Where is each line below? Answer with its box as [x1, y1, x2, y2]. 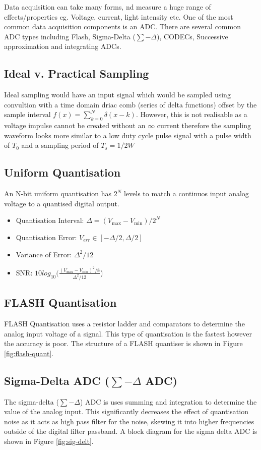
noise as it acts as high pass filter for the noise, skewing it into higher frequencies [4, 416, 254, 426]
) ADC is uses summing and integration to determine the [80, 396, 257, 407]
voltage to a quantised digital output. [4, 198, 119, 208]
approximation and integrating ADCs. [4, 41, 121, 51]
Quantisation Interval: [16, 215, 84, 226]
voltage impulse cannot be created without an [4, 120, 146, 131]
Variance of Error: [16, 249, 72, 259]
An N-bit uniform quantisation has [4, 188, 111, 199]
